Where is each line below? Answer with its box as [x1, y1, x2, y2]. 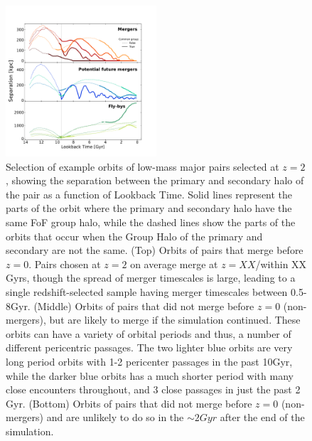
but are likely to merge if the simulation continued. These [49, 312, 301, 327]
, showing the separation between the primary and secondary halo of [6, 173, 304, 188]
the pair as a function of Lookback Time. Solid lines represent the [6, 186, 293, 201]
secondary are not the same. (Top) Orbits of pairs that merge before [6, 243, 303, 257]
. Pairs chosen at [28, 256, 101, 271]
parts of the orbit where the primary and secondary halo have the [6, 201, 292, 216]
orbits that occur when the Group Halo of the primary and [6, 228, 263, 243]
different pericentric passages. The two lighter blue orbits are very [6, 340, 293, 355]
